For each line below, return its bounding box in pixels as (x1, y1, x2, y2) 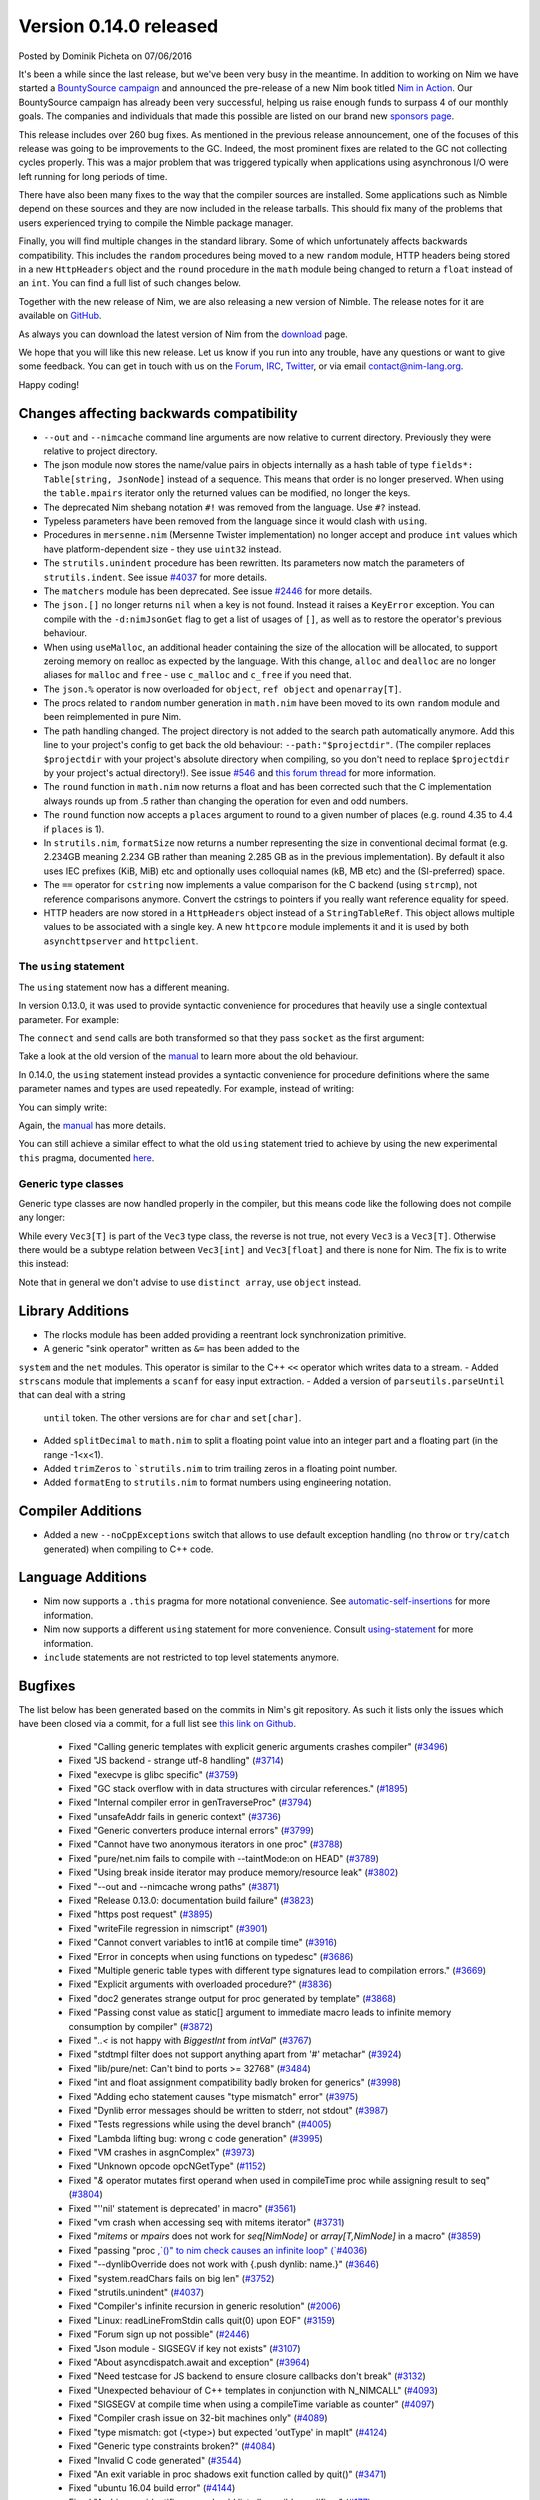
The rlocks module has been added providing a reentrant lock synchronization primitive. (43, 1328, 407, 1340)
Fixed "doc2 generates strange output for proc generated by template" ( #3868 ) (68, 1992, 397, 2004)
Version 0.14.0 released (18, 15, 219, 37)
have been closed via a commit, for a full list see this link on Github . (18, 1718, 297, 1730)
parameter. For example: (18, 1013, 120, 1025)
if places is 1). (43, 823, 105, 835)
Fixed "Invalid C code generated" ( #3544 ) (68, 2454, 242, 2466)
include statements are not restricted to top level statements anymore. (43, 1651, 340, 1664)
